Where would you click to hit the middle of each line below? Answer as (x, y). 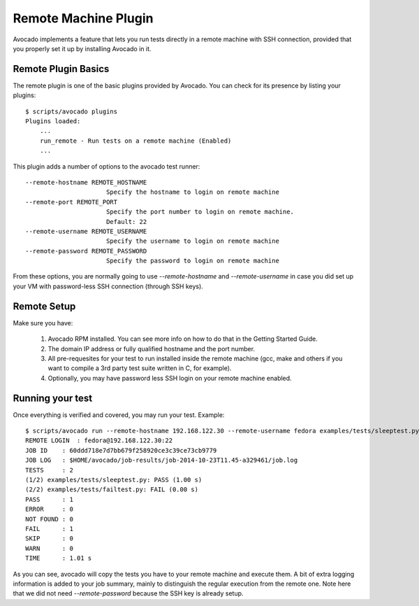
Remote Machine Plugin (83, 18)
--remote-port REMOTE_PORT (72, 202)
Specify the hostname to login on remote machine (192, 192)
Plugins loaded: (53, 121)
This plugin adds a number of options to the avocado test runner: (106, 166)
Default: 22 (126, 221)
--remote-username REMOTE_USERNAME (86, 231)
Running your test (53, 398)
